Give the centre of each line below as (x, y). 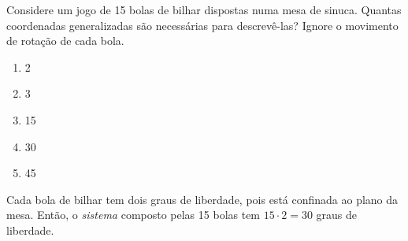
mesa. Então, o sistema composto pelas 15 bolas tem (134, 215)
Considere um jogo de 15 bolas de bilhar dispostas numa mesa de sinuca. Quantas (204, 9)
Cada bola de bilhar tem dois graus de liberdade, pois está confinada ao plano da (202, 199)
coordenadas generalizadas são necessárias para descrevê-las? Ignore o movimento (202, 25)
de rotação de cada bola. (65, 41)
